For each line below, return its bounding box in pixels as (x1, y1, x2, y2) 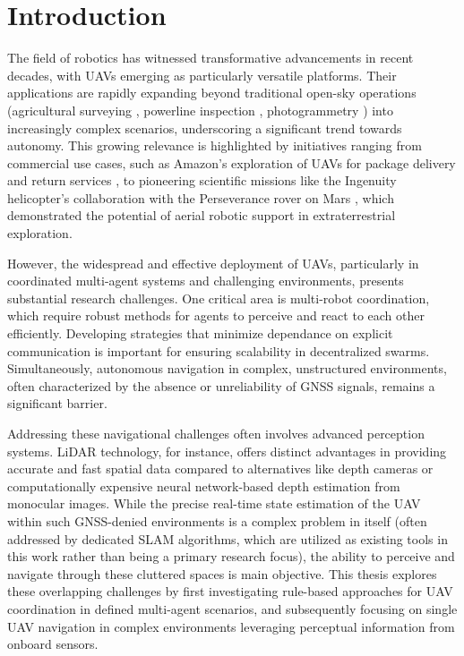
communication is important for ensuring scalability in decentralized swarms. (7, 341, 430, 360)
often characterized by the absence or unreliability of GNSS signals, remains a (7, 376, 435, 395)
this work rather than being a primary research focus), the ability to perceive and (7, 547, 455, 566)
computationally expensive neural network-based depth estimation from (7, 476, 400, 495)
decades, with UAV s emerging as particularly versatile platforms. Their (7, 65, 397, 84)
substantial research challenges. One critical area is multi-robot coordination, (7, 288, 430, 307)
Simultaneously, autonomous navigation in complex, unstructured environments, (7, 359, 447, 378)
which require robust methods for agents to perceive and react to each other (7, 306, 425, 325)
